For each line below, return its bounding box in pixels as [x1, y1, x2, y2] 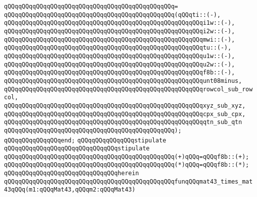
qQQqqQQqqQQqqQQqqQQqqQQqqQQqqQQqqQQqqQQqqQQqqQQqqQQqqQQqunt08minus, [4, 77, 242, 84]
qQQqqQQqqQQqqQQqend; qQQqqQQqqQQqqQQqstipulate [4, 136, 166, 144]
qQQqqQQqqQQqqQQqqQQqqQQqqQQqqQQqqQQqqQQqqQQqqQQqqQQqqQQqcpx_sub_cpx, [4, 110, 246, 118]
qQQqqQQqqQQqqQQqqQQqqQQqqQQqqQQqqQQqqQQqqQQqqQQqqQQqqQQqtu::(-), [4, 44, 232, 52]
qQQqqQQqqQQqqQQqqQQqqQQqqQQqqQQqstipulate [4, 145, 150, 152]
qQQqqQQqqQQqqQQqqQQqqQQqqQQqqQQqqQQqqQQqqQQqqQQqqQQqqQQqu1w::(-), [4, 52, 235, 60]
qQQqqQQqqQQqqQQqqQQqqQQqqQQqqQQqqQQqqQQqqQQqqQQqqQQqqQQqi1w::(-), [4, 19, 235, 27]
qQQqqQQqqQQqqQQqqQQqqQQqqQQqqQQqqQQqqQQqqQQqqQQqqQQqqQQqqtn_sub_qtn [4, 119, 242, 126]
